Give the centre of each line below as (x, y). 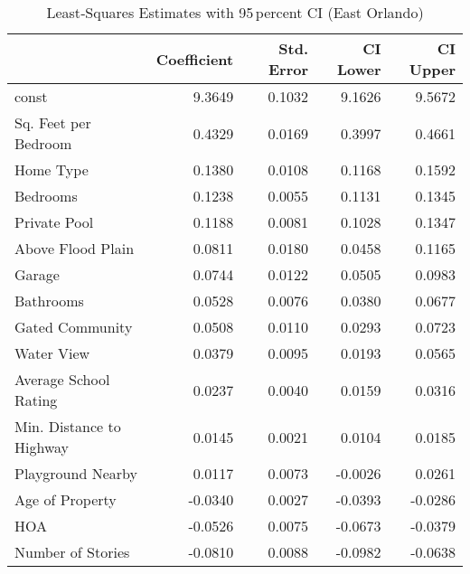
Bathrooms (49, 301)
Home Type (52, 169)
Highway (42, 447)
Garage (37, 274)
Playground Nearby (76, 473)
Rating (36, 400)
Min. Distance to (68, 426)
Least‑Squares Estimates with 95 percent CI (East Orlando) (235, 12)
